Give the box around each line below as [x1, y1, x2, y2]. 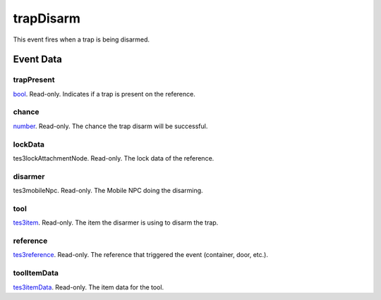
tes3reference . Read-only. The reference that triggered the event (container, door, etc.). [13, 251, 268, 259]
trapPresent [13, 75, 55, 85]
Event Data [13, 54, 63, 65]
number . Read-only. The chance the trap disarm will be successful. [13, 122, 208, 130]
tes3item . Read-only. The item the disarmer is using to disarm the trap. [13, 218, 219, 227]
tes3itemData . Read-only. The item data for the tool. [13, 282, 164, 292]
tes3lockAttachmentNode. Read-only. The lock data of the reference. [13, 154, 214, 162]
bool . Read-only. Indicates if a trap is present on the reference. [13, 89, 195, 98]
